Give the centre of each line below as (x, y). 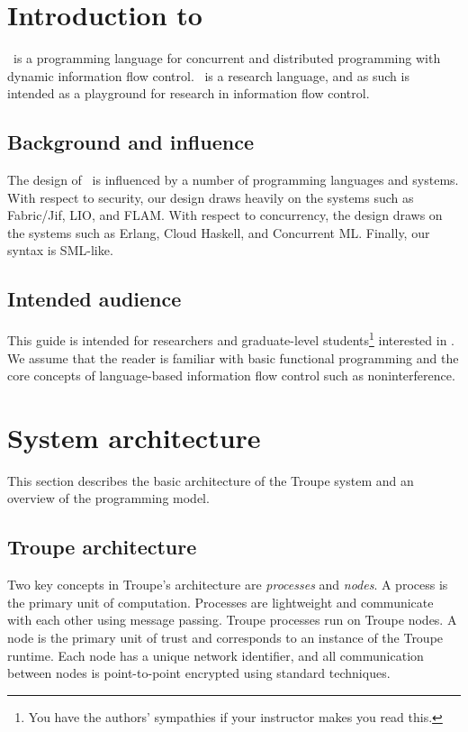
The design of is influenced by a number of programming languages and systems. (233, 180)
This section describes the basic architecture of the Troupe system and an (211, 480)
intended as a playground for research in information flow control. (189, 93)
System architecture (134, 437)
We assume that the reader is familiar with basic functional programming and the (233, 357)
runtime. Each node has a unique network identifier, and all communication (216, 655)
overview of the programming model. (108, 498)
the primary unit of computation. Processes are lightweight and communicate (220, 602)
